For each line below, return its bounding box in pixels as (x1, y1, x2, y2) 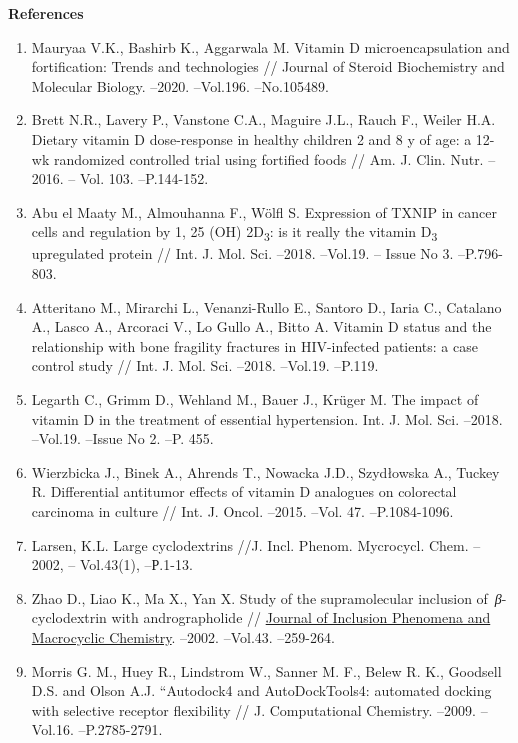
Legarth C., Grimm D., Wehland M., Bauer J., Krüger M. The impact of (31, 389, 479, 410)
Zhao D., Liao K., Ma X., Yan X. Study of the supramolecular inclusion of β (31, 587, 502, 608)
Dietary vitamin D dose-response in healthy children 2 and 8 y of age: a (31, 128, 472, 149)
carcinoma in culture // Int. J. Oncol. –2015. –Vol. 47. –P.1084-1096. (31, 501, 454, 521)
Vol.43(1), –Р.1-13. (80, 554, 193, 575)
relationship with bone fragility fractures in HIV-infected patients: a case (31, 335, 478, 356)
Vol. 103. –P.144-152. (80, 168, 209, 189)
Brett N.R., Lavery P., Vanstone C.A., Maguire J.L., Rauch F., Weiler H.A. (31, 109, 496, 130)
